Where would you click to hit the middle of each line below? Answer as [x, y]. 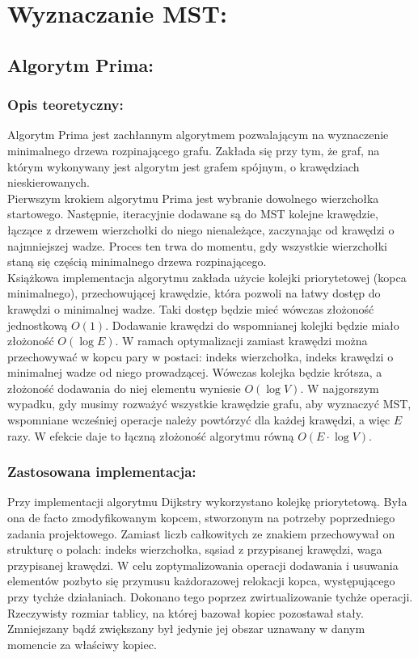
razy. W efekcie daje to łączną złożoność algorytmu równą [151, 435]
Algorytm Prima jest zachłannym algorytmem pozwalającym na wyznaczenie [198, 135]
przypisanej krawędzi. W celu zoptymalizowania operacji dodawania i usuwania [203, 565]
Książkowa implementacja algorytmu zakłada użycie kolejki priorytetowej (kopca [207, 277]
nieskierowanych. [49, 182]
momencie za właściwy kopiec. [82, 644]
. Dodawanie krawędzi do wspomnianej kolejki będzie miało [252, 325]
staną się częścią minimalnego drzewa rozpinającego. [137, 262]
